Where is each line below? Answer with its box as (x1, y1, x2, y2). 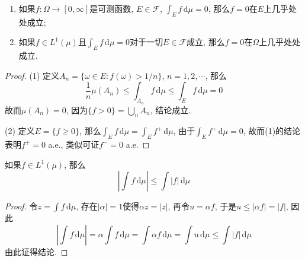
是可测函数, (89, 2, 134, 14)
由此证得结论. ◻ (5, 245, 68, 257)
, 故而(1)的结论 (243, 125, 301, 137)
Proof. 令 (5, 200, 38, 212)
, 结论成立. (150, 103, 191, 116)
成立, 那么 (187, 36, 225, 48)
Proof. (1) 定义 (5, 69, 60, 81)
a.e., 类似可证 (48, 138, 99, 151)
